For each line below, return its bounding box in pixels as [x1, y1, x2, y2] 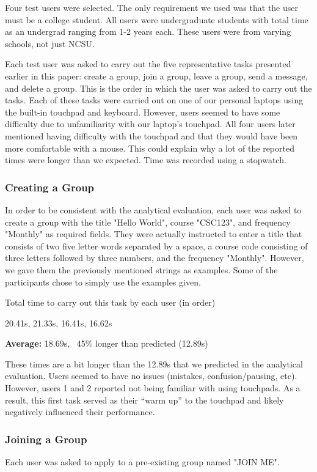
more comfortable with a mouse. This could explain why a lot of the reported [5, 141, 294, 154]
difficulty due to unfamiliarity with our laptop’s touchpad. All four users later [5, 117, 296, 130]
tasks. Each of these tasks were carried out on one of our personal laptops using [5, 94, 304, 106]
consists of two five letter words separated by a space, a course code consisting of [5, 239, 308, 252]
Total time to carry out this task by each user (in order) [5, 296, 216, 309]
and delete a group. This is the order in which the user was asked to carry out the [5, 81, 312, 94]
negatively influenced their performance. [5, 405, 155, 418]
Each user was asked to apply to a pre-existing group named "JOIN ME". [5, 455, 280, 468]
